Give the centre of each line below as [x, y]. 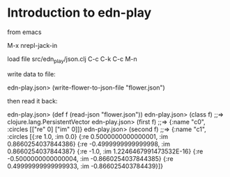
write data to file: [31, 74]
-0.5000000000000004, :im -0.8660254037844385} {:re [90, 158]
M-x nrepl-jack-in [32, 45]
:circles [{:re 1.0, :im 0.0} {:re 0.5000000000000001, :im [88, 136]
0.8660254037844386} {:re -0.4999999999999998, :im [89, 144]
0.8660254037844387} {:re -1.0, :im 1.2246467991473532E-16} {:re [105, 151]
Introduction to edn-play [79, 13]
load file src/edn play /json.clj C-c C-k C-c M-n [72, 59]
